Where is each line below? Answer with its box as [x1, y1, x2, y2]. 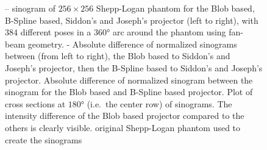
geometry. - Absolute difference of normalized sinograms [27, 37, 237, 50]
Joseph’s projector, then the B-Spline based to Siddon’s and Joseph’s [5, 61, 263, 74]
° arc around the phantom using [107, 26, 226, 38]
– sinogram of [5, 2, 55, 14]
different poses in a [20, 26, 91, 38]
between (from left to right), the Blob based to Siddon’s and [5, 49, 230, 62]
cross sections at [5, 97, 66, 110]
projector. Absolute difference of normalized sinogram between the [5, 73, 253, 86]
